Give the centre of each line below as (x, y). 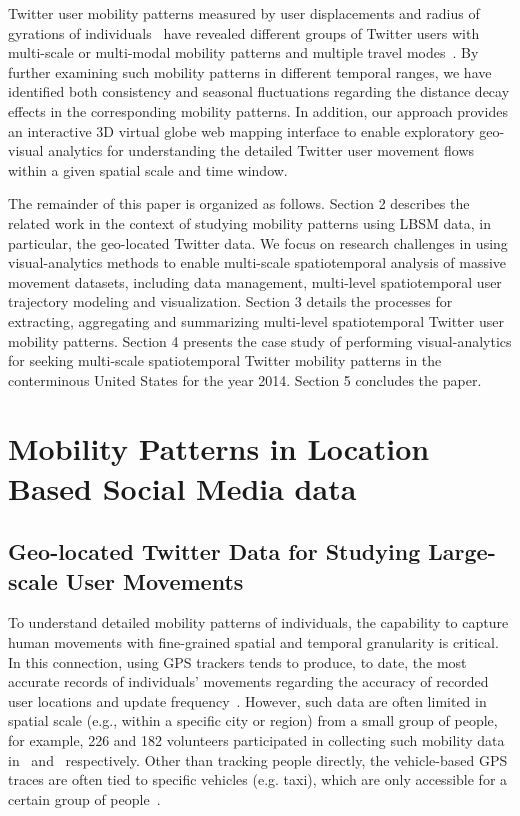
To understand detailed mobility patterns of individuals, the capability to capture (258, 622)
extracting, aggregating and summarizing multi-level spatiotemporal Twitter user (256, 320)
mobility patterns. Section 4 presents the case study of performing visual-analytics (260, 340)
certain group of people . (84, 798)
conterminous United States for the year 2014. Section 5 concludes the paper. (245, 379)
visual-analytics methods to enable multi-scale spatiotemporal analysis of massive (257, 262)
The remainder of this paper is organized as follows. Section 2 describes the (239, 203)
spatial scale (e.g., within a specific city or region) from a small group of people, (253, 720)
